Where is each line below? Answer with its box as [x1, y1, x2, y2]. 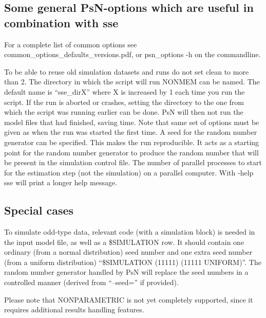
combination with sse [4, 14, 119, 30]
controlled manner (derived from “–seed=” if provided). [4, 277, 179, 288]
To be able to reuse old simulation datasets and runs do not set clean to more [4, 66, 249, 77]
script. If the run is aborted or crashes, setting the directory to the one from [4, 96, 244, 107]
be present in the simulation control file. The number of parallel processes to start [4, 157, 262, 168]
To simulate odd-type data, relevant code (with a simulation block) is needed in [4, 226, 255, 237]
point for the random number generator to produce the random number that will [4, 147, 259, 157]
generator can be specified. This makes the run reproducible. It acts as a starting [4, 136, 259, 147]
